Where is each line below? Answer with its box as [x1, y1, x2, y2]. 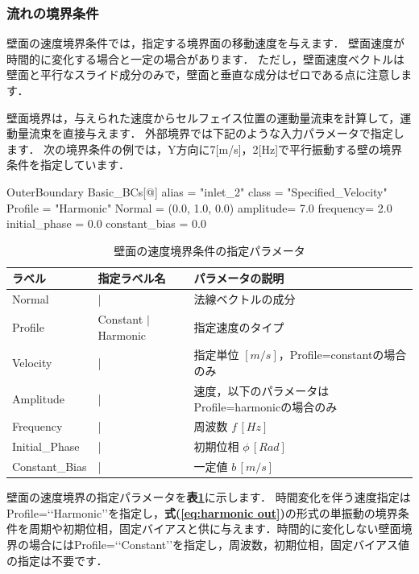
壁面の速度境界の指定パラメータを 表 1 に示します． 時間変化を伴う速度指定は [6, 489, 411, 506]
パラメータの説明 [193, 270, 284, 287]
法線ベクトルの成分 [193, 291, 296, 308]
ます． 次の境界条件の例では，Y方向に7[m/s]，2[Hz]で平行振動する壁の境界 [6, 140, 403, 157]
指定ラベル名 [97, 270, 166, 287]
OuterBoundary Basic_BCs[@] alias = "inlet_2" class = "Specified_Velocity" [6, 183, 388, 200]
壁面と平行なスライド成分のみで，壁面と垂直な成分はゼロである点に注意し [6, 66, 401, 83]
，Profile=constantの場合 [278, 346, 407, 363]
